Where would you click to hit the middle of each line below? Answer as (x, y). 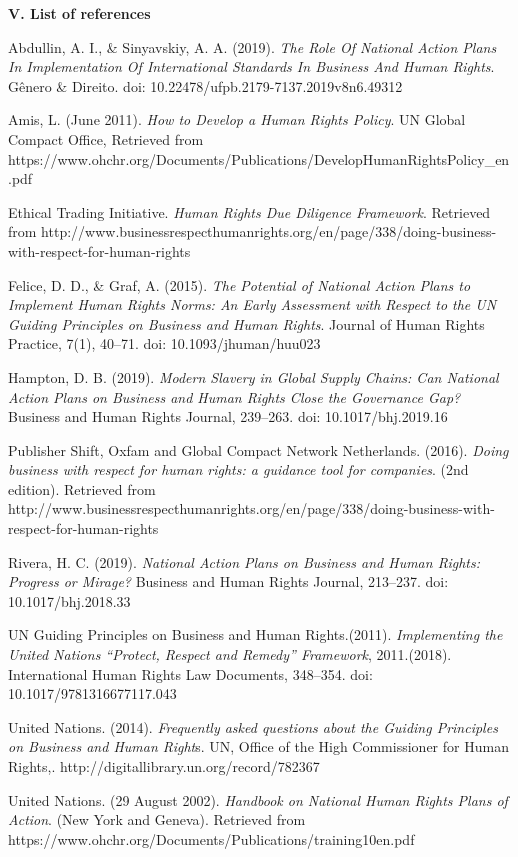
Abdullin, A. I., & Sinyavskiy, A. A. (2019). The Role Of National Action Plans (252, 46)
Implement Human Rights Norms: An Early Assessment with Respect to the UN (252, 304)
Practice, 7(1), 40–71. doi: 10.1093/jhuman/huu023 (164, 343)
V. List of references (79, 13)
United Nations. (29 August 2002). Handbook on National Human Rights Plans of (258, 799)
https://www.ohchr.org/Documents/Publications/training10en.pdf (211, 838)
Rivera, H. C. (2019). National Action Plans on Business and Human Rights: (244, 561)
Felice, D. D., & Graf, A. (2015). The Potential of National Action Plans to (239, 284)
